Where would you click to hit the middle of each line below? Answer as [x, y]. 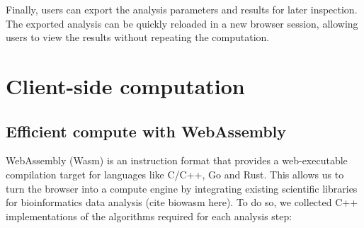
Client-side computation [125, 85]
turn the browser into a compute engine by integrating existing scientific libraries [182, 188]
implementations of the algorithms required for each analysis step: [149, 216]
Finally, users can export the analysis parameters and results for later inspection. [182, 9]
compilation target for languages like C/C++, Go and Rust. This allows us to [175, 174]
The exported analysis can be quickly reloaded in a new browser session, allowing [182, 23]
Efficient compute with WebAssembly [146, 131]
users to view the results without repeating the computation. [138, 37]
